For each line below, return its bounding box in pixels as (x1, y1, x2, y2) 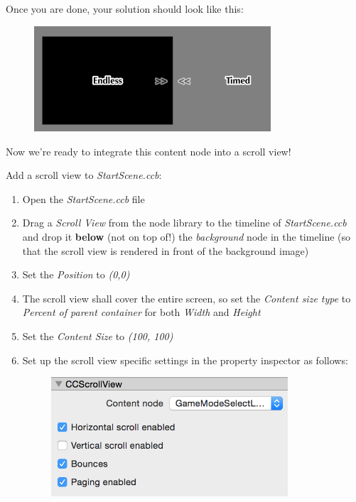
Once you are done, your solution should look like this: (6, 1, 244, 16)
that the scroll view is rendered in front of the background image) (22, 243, 309, 258)
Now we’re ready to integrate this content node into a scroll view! (6, 143, 291, 158)
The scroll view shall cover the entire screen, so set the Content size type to (22, 290, 351, 305)
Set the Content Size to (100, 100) (22, 328, 173, 343)
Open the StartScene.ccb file (22, 191, 145, 206)
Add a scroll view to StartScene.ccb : (6, 168, 162, 182)
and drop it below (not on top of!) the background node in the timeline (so (22, 229, 351, 244)
